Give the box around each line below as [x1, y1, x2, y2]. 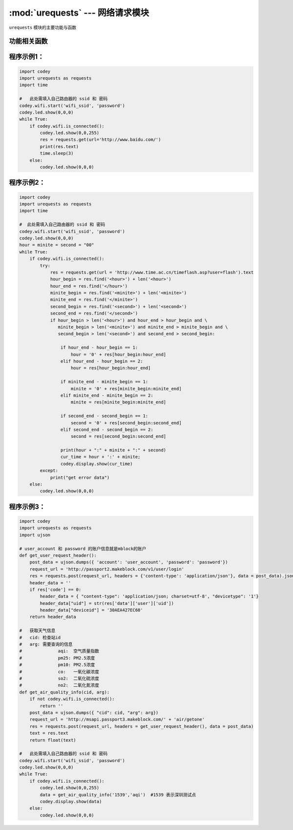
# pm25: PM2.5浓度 [19, 655, 95, 660]
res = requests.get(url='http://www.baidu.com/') [40, 137, 161, 143]
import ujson [19, 532, 51, 537]
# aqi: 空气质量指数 [19, 648, 100, 654]
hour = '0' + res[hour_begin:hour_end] [71, 352, 167, 357]
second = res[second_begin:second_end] [71, 434, 167, 439]
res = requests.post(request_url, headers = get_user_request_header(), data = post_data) [29, 724, 254, 729]
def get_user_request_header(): [19, 553, 97, 558]
